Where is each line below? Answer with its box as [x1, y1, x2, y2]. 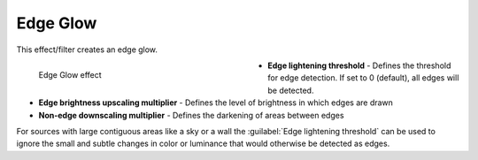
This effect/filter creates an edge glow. [16, 44, 158, 55]
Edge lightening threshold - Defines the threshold [267, 60, 451, 71]
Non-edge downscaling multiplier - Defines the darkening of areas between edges [38, 110, 344, 120]
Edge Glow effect [38, 69, 102, 80]
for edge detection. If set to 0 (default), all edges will [267, 72, 459, 83]
